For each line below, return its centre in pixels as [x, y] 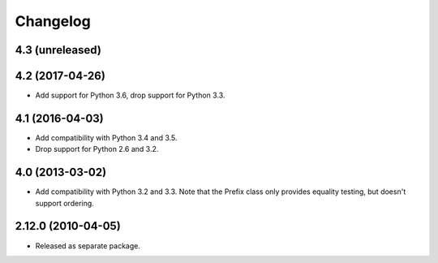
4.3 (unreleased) [58, 50]
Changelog [53, 21]
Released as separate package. [88, 246]
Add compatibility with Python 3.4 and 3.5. [106, 137]
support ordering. [65, 203]
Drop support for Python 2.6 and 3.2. [97, 149]
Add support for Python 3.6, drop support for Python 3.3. [130, 95]
